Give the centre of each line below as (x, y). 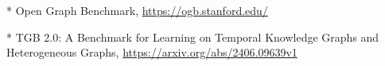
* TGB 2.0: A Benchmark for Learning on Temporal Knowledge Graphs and (193, 37)
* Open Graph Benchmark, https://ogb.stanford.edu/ (137, 10)
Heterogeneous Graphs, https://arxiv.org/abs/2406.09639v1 (152, 52)
